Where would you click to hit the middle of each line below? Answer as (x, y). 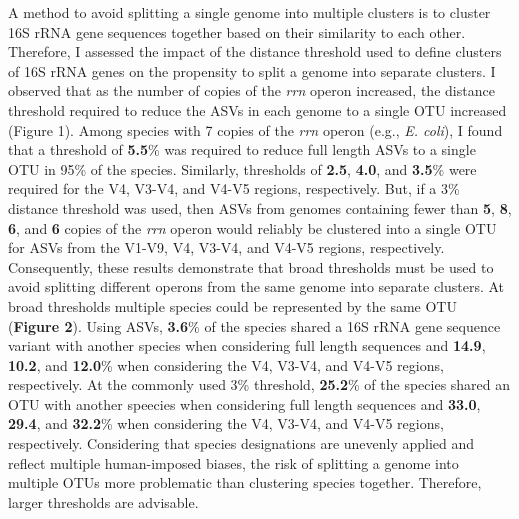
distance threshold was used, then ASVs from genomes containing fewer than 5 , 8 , (260, 207)
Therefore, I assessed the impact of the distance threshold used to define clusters (255, 51)
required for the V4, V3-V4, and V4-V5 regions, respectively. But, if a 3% (234, 188)
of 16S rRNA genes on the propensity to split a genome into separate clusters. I (252, 70)
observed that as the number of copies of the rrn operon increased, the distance (251, 90)
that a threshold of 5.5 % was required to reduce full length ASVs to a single (242, 149)
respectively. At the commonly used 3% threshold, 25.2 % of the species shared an (259, 384)
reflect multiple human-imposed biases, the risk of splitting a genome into (233, 462)
